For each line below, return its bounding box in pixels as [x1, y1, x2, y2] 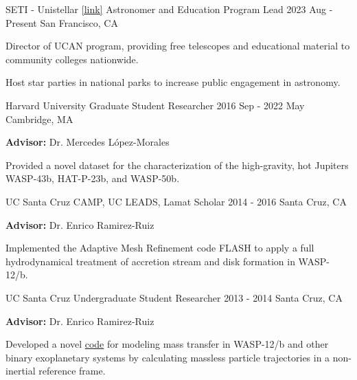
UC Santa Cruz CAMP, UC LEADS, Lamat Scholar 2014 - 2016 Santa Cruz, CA [5, 194, 347, 208]
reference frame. [38, 364, 106, 378]
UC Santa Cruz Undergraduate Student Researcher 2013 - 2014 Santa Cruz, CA [5, 290, 343, 304]
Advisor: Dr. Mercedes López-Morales [5, 135, 170, 149]
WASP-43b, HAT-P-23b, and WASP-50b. [5, 171, 180, 186]
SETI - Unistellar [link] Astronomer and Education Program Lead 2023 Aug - [5, 2, 333, 16]
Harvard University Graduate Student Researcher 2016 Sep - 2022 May [5, 98, 305, 112]
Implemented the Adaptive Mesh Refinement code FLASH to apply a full [5, 241, 314, 255]
